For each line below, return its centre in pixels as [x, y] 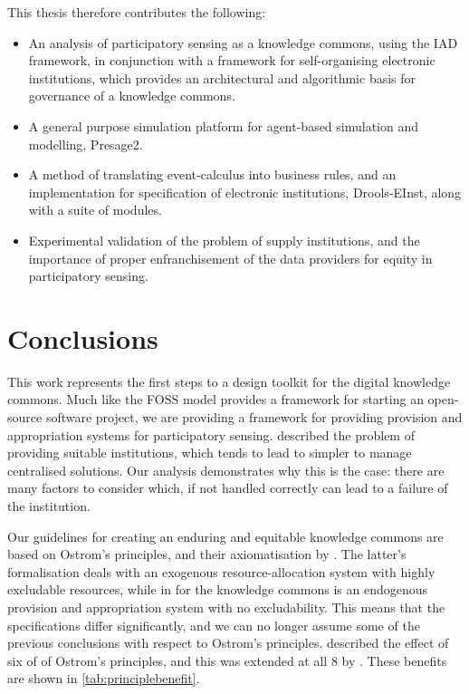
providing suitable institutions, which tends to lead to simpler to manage [210, 453]
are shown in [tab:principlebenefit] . [104, 678]
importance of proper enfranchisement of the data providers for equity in [230, 258]
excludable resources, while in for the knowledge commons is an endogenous [218, 589]
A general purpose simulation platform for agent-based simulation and [224, 125]
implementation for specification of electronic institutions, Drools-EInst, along [245, 192]
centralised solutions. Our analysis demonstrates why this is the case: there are [226, 470]
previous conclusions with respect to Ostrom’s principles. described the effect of [228, 643]
